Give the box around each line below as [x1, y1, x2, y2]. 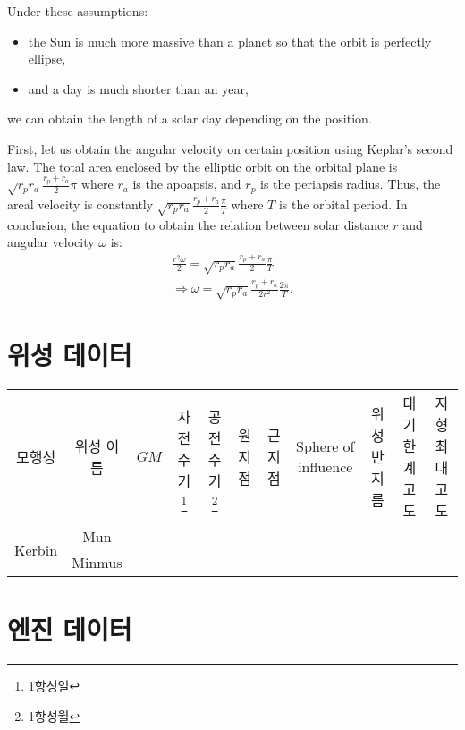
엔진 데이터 [7, 611, 132, 648]
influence [298, 456, 353, 478]
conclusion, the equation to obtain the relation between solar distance [7, 215, 389, 233]
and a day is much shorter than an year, [28, 79, 249, 98]
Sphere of [296, 436, 355, 457]
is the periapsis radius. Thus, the [260, 174, 441, 193]
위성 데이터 [7, 336, 132, 373]
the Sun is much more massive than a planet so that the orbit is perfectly [28, 31, 432, 50]
